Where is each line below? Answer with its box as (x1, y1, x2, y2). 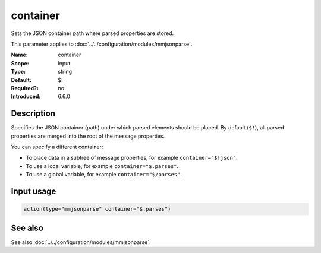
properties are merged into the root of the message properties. (11, 132, 165, 140)
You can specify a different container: (11, 143, 103, 150)
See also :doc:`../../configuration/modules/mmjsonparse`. (11, 238, 151, 246)
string (58, 68, 73, 75)
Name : (11, 51, 28, 59)
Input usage (11, 186, 56, 196)
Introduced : (11, 93, 41, 100)
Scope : (11, 59, 29, 67)
